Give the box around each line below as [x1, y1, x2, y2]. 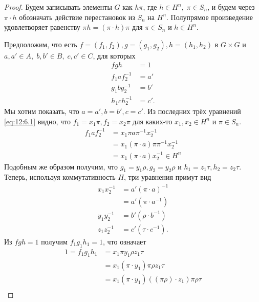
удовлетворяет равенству [4, 22, 80, 32]
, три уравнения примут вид [124, 172, 211, 182]
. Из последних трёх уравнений [143, 106, 241, 117]
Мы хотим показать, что [4, 106, 79, 117]
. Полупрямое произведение [166, 11, 253, 22]
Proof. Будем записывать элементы [4, 2, 112, 12]
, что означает [102, 236, 146, 247]
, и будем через [207, 2, 255, 12]
